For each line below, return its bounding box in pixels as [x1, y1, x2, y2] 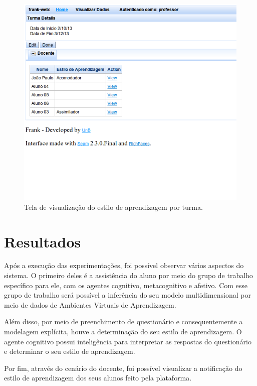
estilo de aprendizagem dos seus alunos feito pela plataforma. [4, 372, 192, 383]
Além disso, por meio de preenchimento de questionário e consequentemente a [4, 316, 243, 327]
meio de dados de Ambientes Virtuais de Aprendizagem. [4, 299, 176, 310]
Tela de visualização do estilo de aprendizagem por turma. [24, 201, 203, 212]
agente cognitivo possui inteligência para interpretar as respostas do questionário [4, 336, 251, 346]
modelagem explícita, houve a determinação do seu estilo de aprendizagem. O [4, 326, 242, 336]
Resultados [4, 231, 81, 251]
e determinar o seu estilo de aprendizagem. [4, 346, 135, 356]
